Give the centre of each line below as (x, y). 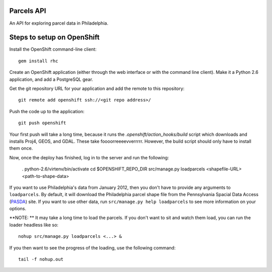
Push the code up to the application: (47, 111)
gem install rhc (38, 61)
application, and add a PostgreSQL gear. (51, 79)
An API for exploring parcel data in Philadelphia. (59, 23)
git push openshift (42, 123)
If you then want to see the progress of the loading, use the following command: (92, 248)
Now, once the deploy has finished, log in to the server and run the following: (89, 157)
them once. (21, 148)
